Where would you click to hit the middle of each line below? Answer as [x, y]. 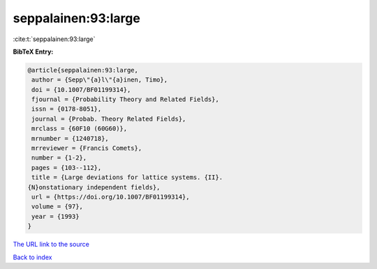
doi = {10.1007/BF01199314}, [81, 90]
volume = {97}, [58, 207]
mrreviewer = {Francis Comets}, [87, 148]
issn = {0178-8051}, [67, 109]
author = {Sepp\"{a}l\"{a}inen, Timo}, [99, 80]
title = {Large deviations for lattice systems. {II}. [127, 177]
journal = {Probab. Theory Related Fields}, [109, 119]
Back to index [32, 257]
